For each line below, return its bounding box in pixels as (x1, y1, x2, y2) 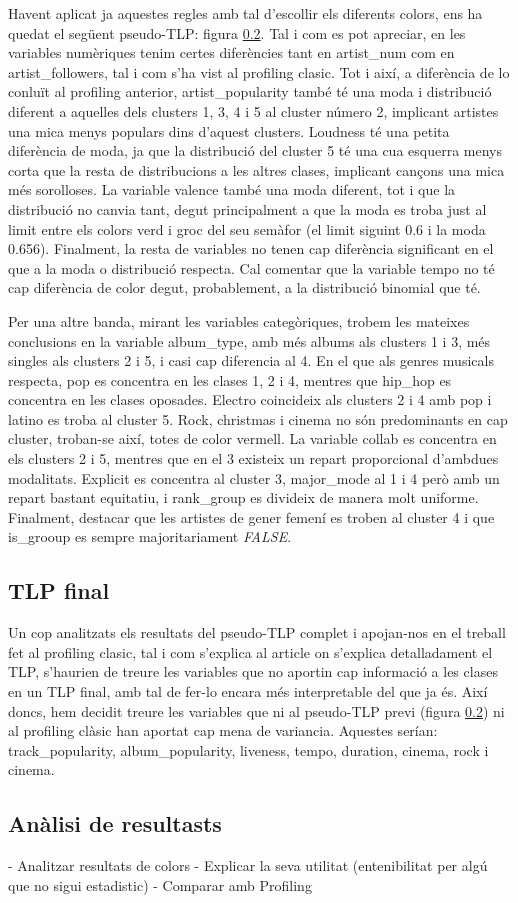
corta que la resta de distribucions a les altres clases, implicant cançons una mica (8, 159, 505, 180)
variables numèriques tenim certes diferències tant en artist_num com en (8, 42, 455, 63)
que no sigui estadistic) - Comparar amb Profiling (8, 874, 312, 895)
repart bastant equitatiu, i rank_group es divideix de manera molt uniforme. (8, 487, 479, 508)
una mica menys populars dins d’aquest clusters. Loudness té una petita (8, 120, 450, 141)
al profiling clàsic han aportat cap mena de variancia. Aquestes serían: (8, 720, 438, 741)
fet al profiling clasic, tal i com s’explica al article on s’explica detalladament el (8, 641, 493, 662)
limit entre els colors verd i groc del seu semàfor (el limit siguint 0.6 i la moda (8, 218, 486, 239)
